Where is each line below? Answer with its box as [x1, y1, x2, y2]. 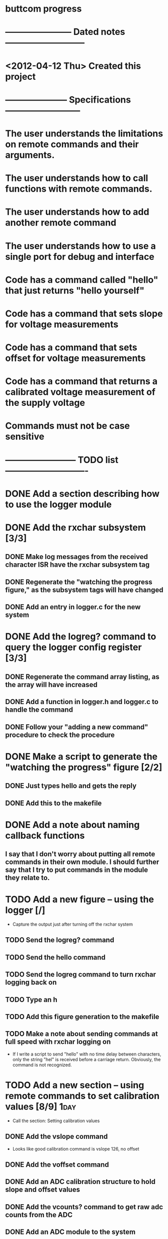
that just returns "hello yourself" [5, 285, 145, 296]
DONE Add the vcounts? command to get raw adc [5, 1203, 163, 1211]
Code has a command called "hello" [5, 274, 158, 286]
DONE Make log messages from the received [5, 553, 148, 561]
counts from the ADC [5, 1210, 73, 1219]
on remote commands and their [5, 139, 139, 150]
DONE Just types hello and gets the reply [5, 782, 137, 790]
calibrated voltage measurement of [5, 386, 156, 398]
